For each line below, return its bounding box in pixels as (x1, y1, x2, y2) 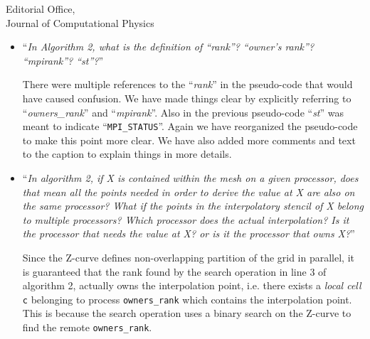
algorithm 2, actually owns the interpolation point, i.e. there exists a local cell (22, 278, 361, 293)
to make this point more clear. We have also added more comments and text (22, 132, 356, 147)
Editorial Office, (6, 1, 75, 16)
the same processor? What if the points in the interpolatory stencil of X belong (22, 198, 364, 213)
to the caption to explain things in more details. (22, 146, 232, 161)
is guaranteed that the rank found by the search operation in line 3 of (22, 264, 327, 279)
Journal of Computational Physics (6, 15, 154, 30)
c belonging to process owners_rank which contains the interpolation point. (22, 291, 352, 306)
